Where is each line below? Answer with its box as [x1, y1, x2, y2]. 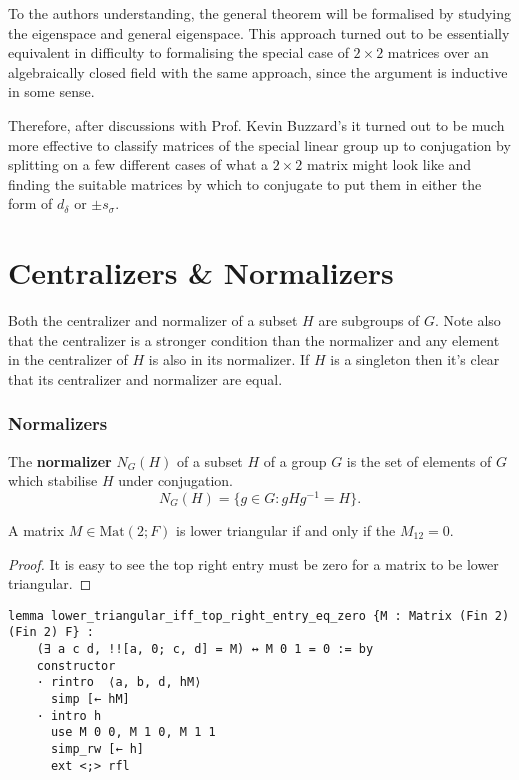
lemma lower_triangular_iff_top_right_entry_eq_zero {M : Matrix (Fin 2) [8, 608, 510, 623]
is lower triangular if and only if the [176, 519, 396, 540]
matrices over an [387, 42, 489, 63]
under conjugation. [118, 470, 233, 491]
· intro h [36, 708, 102, 723]
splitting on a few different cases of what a [8, 154, 269, 175]
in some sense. [8, 81, 95, 102]
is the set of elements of [346, 450, 492, 471]
